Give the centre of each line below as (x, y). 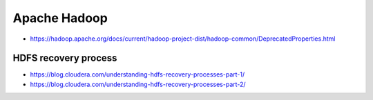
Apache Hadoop (60, 18)
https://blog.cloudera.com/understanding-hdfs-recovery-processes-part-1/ (137, 74)
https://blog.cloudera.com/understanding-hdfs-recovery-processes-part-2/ (138, 84)
